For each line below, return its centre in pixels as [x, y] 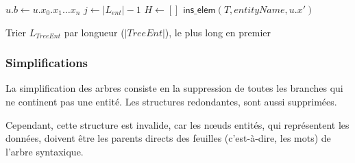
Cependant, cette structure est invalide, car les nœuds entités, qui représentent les [177, 124]
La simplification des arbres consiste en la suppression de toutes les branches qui [174, 88]
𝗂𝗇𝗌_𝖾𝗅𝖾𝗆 [199, 10]
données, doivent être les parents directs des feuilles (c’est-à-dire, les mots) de [168, 138]
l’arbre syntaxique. [45, 151]
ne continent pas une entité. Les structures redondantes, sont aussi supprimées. [171, 101]
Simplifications [47, 63]
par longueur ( [94, 32]
